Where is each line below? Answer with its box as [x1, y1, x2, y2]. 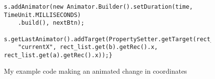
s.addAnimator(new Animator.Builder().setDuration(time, [4, 3, 193, 10]
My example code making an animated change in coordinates [4, 65, 187, 76]
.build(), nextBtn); [18, 19, 85, 27]
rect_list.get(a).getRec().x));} [4, 51, 112, 59]
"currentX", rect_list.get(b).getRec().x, [18, 44, 158, 51]
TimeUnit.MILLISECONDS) [4, 11, 81, 18]
